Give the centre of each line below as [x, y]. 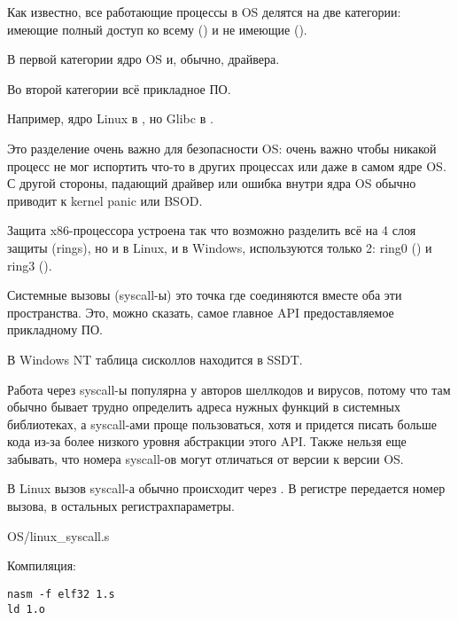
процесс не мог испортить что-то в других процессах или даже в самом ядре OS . [227, 165]
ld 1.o [26, 609]
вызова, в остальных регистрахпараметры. [121, 506]
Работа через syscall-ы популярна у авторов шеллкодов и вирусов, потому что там [229, 389]
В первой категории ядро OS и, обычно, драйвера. [144, 59]
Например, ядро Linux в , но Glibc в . [110, 118]
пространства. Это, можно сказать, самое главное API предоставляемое [201, 312]
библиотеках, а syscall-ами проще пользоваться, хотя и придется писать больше [222, 424]
